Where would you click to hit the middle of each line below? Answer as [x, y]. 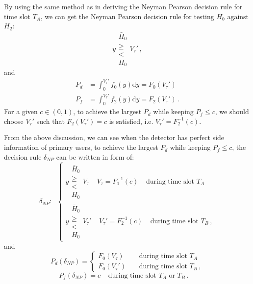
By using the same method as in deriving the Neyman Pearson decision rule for [123, 6]
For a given [21, 111]
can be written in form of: [95, 156]
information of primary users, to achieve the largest [81, 147]
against [238, 16]
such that [51, 121]
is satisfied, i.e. [131, 121]
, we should [232, 111]
